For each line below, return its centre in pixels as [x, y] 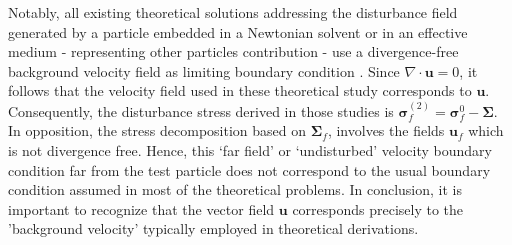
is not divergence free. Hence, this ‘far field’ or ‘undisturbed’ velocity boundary [250, 149]
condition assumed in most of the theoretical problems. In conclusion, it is [235, 189]
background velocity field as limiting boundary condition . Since [204, 70]
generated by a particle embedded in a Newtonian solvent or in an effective [238, 31]
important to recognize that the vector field [141, 208]
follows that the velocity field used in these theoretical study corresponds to [240, 90]
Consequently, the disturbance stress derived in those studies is [201, 110]
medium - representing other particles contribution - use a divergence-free [233, 51]
